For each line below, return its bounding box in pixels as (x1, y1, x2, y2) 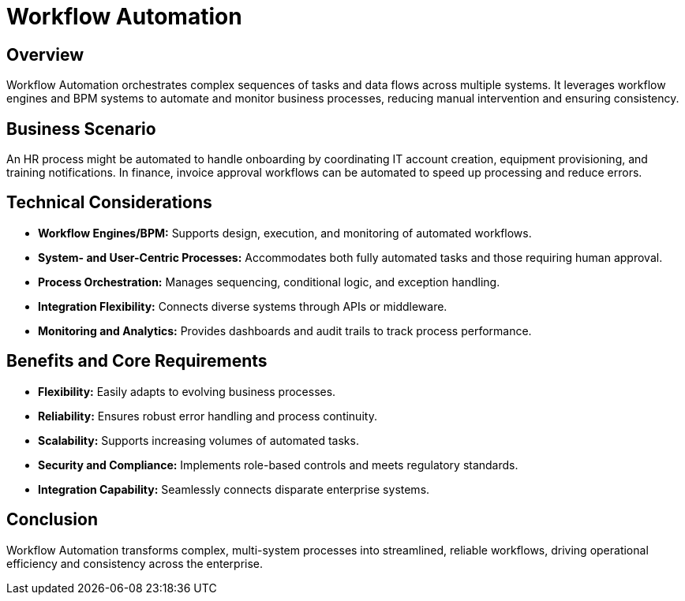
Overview (6, 44, 84, 65)
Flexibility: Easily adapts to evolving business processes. (38, 384, 336, 398)
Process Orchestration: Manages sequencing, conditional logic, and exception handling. (38, 274, 500, 289)
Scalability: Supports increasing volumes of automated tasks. (38, 433, 359, 447)
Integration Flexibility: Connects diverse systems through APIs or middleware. (38, 299, 447, 313)
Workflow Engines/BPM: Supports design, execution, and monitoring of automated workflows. (38, 226, 532, 240)
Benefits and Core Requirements (6, 351, 268, 371)
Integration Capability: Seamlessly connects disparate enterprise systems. (38, 482, 430, 496)
